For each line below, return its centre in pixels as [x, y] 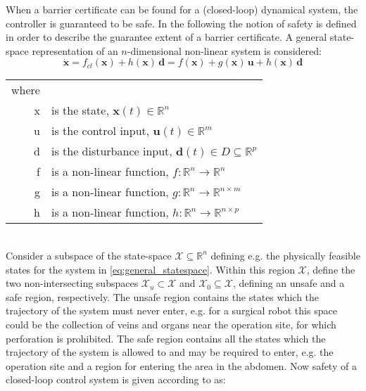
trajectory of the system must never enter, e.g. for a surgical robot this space [171, 310]
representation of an [75, 50]
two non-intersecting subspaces [72, 283]
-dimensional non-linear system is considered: [224, 50]
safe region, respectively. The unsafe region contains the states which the [163, 296]
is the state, [80, 110]
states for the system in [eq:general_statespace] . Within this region [150, 269]
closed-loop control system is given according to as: [116, 379]
